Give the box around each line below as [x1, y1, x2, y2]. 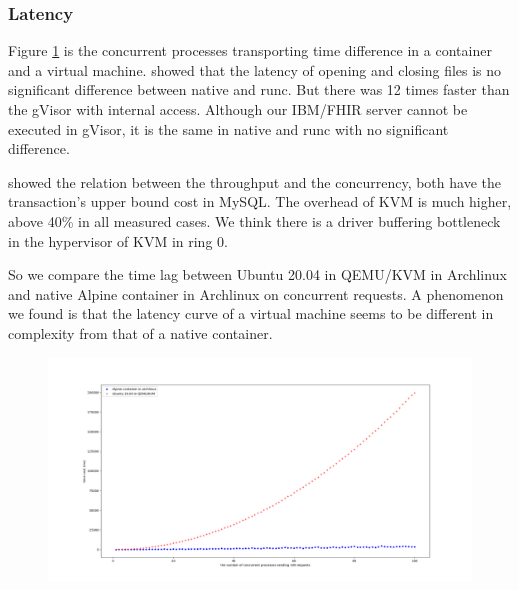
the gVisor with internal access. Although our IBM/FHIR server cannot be [8, 99, 468, 119]
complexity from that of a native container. [8, 322, 273, 343]
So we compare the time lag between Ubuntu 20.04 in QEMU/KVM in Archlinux [8, 264, 507, 285]
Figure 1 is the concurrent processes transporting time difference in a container [8, 40, 492, 61]
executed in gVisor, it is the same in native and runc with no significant [8, 118, 449, 139]
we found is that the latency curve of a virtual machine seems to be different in [8, 303, 494, 324]
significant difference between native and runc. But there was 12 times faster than [8, 79, 510, 100]
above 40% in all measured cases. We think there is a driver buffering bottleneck [8, 210, 501, 231]
